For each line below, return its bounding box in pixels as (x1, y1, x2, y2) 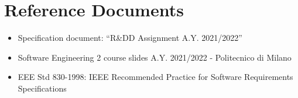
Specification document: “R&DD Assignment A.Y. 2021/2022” (18, 32, 242, 44)
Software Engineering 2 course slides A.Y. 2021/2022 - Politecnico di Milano (18, 51, 292, 63)
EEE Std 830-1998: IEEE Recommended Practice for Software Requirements (18, 71, 293, 83)
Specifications (18, 82, 67, 94)
